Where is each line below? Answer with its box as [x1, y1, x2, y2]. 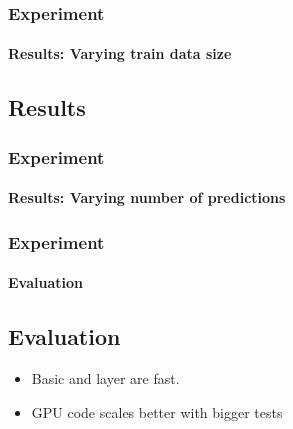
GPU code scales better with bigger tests [31, 401, 283, 422]
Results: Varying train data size [8, 43, 232, 64]
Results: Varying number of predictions [8, 187, 286, 208]
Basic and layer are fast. [31, 368, 180, 389]
